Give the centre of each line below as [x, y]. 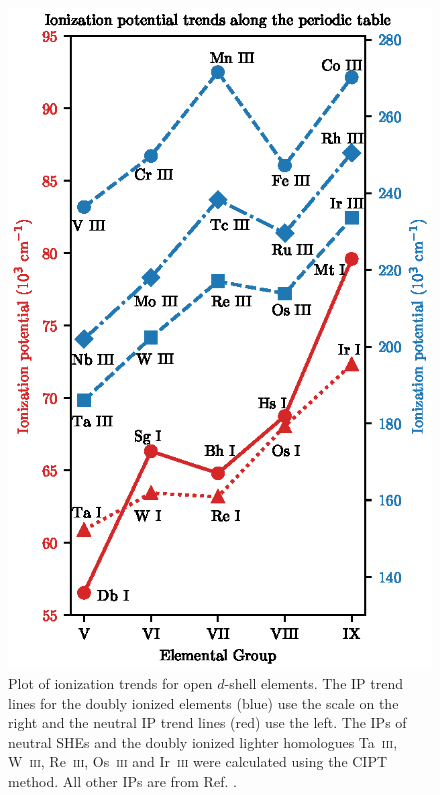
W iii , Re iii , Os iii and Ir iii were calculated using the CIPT [198, 761]
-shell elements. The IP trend [313, 683]
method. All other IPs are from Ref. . [122, 781]
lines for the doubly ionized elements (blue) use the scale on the [203, 702]
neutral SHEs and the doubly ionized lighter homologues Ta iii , [203, 741]
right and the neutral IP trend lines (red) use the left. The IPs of [207, 722]
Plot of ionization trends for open [110, 683]
